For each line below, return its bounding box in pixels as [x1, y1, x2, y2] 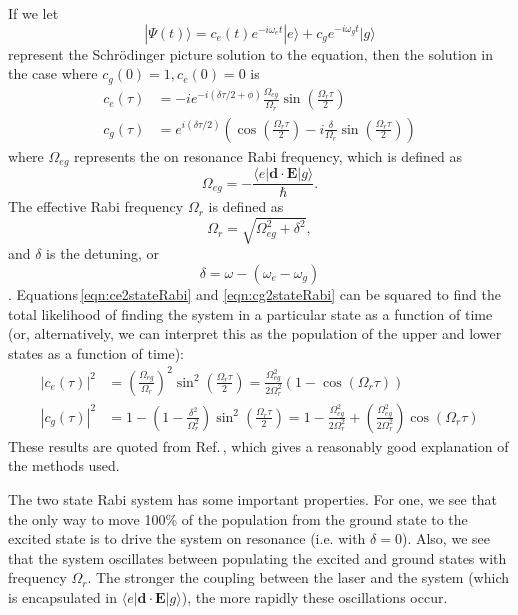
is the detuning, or [46, 243, 160, 264]
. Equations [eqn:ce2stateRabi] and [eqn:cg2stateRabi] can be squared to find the [8, 283, 501, 304]
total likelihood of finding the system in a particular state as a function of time [8, 303, 493, 324]
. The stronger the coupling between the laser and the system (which [87, 567, 510, 588]
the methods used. [8, 455, 120, 476]
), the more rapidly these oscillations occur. [181, 587, 448, 607]
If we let [8, 3, 59, 23]
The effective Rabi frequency [8, 196, 184, 217]
